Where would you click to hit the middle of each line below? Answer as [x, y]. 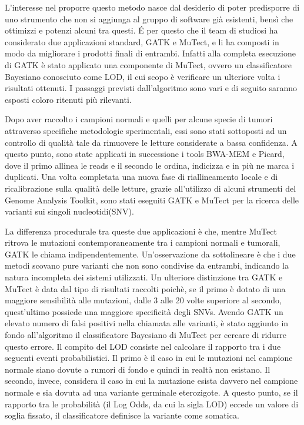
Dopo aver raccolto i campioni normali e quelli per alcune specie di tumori [139, 119]
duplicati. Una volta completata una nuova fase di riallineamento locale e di [141, 177]
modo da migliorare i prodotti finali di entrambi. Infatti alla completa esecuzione [150, 53]
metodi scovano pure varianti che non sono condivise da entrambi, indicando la [147, 265]
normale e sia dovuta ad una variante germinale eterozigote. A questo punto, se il [151, 392]
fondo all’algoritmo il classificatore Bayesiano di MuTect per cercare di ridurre [146, 335]
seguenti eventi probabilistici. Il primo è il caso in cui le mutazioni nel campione [149, 358]
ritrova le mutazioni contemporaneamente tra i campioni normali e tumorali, [143, 242]
